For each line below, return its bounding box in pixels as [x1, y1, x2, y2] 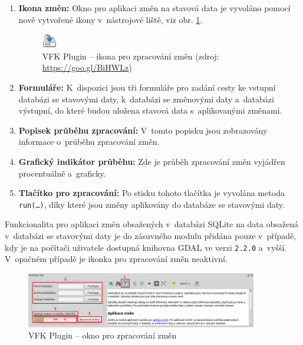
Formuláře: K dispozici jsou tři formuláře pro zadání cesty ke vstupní [18, 81, 276, 93]
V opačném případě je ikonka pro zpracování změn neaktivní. [5, 253, 228, 265]
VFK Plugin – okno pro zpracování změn [28, 329, 177, 341]
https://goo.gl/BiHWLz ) [42, 61, 132, 74]
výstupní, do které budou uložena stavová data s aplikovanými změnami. [18, 104, 282, 117]
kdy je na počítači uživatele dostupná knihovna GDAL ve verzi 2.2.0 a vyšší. [5, 241, 287, 253]
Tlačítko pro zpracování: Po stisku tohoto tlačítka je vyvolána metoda [18, 187, 285, 199]
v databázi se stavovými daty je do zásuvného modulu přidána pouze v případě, [5, 229, 297, 241]
